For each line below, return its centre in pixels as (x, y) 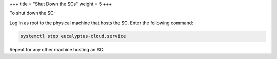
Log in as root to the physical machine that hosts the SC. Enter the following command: (101, 23)
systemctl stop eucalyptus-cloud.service (73, 36)
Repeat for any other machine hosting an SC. (57, 49)
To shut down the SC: (32, 13)
